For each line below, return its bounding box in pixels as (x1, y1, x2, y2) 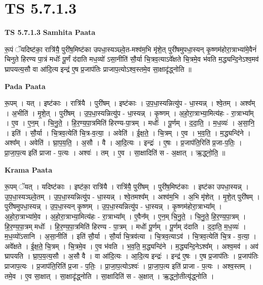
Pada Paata (5, 80, 46, 91)
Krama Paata (5, 164, 52, 175)
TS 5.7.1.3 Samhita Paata (5, 27, 96, 37)
